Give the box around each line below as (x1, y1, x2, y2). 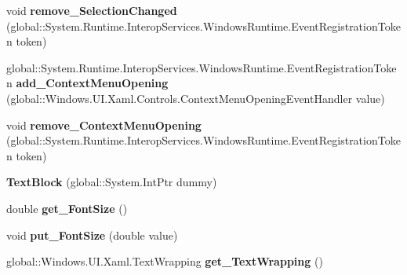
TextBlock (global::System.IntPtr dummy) (6, 174, 217, 190)
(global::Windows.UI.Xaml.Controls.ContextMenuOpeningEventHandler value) (6, 90, 385, 106)
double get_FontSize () (6, 200, 128, 216)
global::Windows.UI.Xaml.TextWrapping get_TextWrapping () (6, 253, 323, 269)
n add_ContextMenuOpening (6, 75, 169, 91)
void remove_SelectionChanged (6, 2, 177, 18)
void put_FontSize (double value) (6, 226, 178, 243)
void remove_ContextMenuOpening (6, 116, 202, 133)
